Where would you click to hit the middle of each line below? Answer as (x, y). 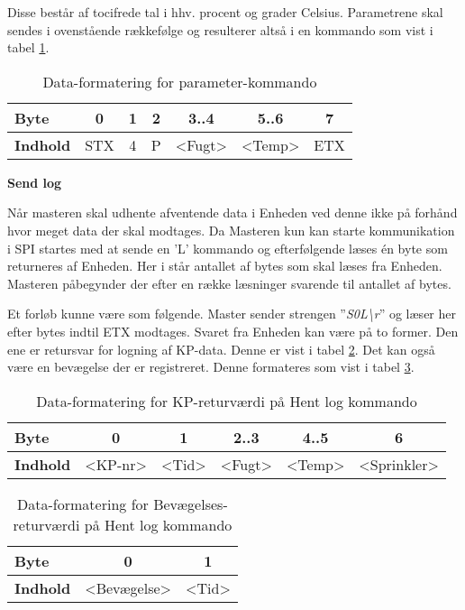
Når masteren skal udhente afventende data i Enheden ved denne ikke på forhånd (232, 213)
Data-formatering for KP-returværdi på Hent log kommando (227, 401)
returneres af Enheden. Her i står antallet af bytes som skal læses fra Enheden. (225, 266)
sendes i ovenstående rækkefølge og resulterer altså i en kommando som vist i (220, 29)
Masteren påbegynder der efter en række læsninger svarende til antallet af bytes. (229, 283)
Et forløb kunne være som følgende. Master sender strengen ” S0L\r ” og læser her (232, 314)
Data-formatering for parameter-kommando (180, 81)
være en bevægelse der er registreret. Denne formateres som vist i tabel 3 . (211, 367)
